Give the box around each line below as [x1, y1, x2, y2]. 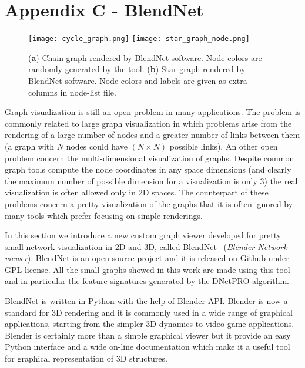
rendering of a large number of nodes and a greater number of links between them [5, 129, 300, 141]
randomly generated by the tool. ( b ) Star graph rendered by [28, 63, 246, 75]
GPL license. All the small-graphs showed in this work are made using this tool [5, 263, 290, 275]
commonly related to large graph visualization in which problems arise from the [5, 117, 292, 129]
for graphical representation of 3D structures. [5, 352, 167, 364]
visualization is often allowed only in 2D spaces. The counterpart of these [5, 186, 269, 198]
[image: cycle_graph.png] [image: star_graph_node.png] [28, 35, 250, 43]
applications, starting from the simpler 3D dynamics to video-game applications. [5, 318, 294, 330]
